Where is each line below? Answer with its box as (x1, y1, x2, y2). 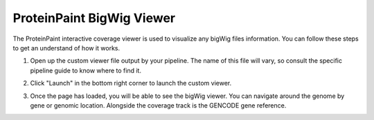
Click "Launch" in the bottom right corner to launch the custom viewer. (30, 79, 232, 88)
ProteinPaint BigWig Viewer (12, 10, 176, 26)
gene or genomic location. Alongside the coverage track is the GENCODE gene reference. (30, 101, 287, 110)
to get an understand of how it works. (12, 43, 121, 52)
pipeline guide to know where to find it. (30, 66, 142, 74)
